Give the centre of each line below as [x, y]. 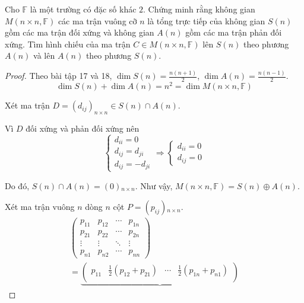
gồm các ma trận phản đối [234, 32]
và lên [44, 55]
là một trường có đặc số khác [83, 9]
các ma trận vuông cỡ [97, 20]
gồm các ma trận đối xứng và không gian [80, 32]
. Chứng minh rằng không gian [199, 9]
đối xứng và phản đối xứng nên [83, 128]
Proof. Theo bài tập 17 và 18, [58, 76]
